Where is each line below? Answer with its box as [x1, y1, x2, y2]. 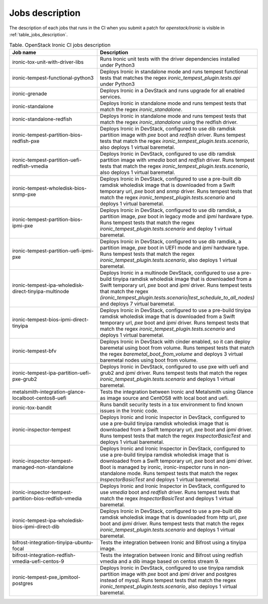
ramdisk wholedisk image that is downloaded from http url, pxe [100, 514, 247, 521]
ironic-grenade [12, 90, 47, 97]
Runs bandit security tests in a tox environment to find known [100, 401, 243, 408]
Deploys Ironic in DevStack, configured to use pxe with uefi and [100, 363, 249, 370]
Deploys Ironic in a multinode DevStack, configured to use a [100, 269, 240, 276]
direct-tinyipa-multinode [12, 288, 69, 295]
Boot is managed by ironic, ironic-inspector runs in [100, 464, 218, 471]
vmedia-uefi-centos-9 [12, 558, 65, 565]
